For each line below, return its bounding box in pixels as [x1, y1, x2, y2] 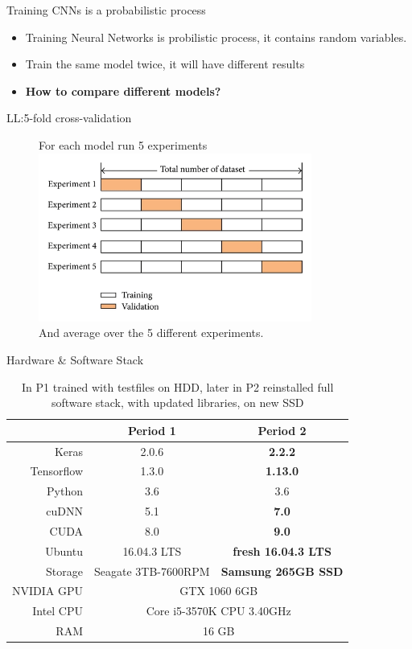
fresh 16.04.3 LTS [233, 542, 332, 559]
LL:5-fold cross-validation [6, 109, 132, 126]
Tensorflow [30, 462, 83, 479]
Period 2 [257, 421, 307, 438]
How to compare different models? [25, 82, 221, 99]
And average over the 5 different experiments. [39, 324, 264, 341]
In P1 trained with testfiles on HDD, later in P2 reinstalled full [22, 378, 334, 395]
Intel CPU [32, 602, 83, 619]
